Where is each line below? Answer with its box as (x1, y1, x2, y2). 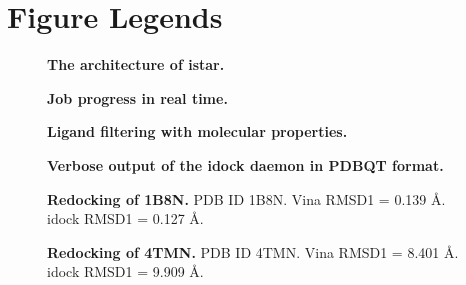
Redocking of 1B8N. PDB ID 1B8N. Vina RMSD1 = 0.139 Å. (47, 188, 446, 209)
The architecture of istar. (47, 54, 225, 75)
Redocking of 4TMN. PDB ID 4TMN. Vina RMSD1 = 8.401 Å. (47, 241, 459, 262)
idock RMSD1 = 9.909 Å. (47, 261, 204, 282)
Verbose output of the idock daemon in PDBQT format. (47, 154, 444, 175)
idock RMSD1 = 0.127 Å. (47, 208, 204, 229)
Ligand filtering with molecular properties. (47, 121, 348, 142)
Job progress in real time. (47, 87, 228, 108)
